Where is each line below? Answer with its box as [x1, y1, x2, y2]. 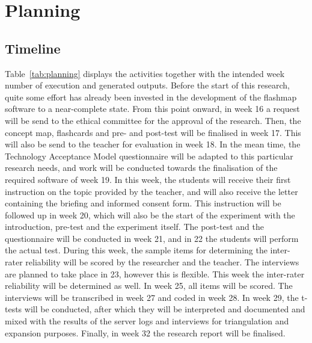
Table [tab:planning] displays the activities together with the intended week [5, 67, 285, 79]
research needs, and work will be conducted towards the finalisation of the [5, 161, 278, 174]
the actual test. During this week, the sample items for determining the [5, 244, 268, 256]
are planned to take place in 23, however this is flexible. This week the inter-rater [5, 267, 305, 280]
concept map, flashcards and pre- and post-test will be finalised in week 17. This [5, 126, 301, 138]
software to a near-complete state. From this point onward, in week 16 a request [5, 102, 300, 115]
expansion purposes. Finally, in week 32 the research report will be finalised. [5, 326, 286, 339]
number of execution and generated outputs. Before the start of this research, [5, 79, 290, 91]
